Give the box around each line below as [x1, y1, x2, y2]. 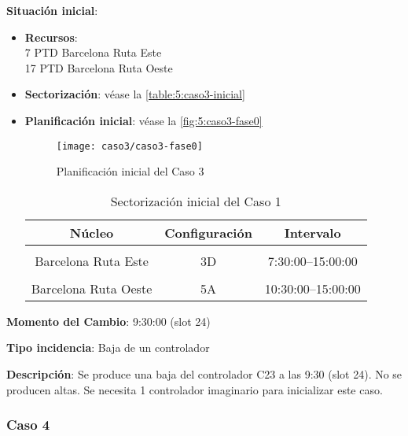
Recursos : [24, 28, 78, 45]
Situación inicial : [6, 2, 98, 18]
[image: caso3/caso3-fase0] [56, 140, 203, 152]
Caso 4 [6, 415, 50, 434]
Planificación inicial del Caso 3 [56, 163, 204, 179]
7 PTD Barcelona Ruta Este [24, 44, 162, 61]
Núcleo [69, 223, 114, 242]
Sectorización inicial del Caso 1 [110, 191, 281, 210]
